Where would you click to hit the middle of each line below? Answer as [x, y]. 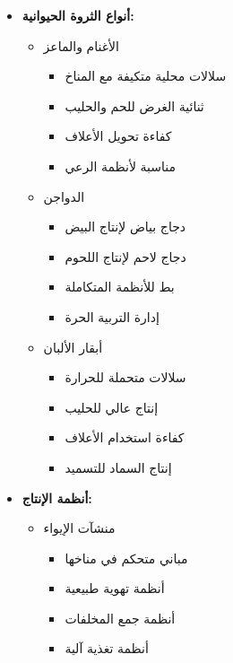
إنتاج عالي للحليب [112, 407]
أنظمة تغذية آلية [107, 648]
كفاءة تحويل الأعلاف [118, 136]
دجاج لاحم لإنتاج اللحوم [125, 256]
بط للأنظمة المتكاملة [120, 287]
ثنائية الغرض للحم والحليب [134, 105]
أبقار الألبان [73, 347]
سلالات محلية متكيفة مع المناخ [146, 76]
